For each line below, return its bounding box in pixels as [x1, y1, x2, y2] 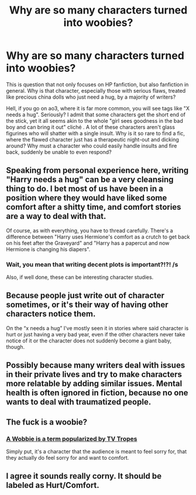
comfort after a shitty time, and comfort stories [6, 202, 181, 212]
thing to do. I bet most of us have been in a [6, 184, 164, 194]
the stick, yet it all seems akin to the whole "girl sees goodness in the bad [6, 117, 183, 124]
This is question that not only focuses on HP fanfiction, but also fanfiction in [6, 80, 189, 88]
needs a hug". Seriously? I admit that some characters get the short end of [6, 111, 186, 118]
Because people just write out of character [6, 291, 165, 301]
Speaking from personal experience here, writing [6, 166, 189, 176]
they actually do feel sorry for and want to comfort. [6, 454, 129, 461]
